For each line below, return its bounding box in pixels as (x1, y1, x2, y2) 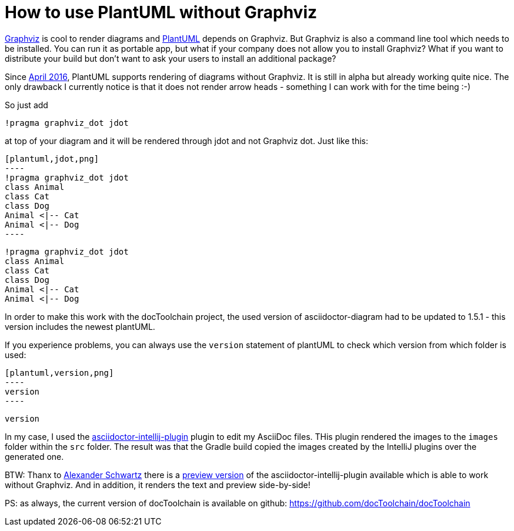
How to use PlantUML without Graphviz (5, 2, 318, 22)
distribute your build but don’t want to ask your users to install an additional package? (5, 53, 336, 64)
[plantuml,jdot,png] (5, 153, 99, 163)
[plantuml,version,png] (5, 368, 114, 378)
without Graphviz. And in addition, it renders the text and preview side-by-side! (5, 479, 311, 490)
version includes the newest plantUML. (5, 321, 155, 332)
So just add (5, 99, 48, 110)
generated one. (5, 451, 64, 462)
